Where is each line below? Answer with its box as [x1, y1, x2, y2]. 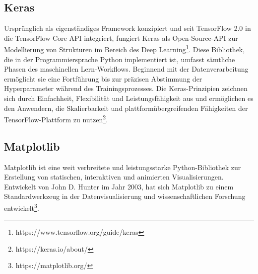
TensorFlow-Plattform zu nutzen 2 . [4, 113, 108, 124]
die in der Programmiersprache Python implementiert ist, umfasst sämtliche [4, 54, 235, 64]
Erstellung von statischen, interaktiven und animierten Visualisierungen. [4, 172, 224, 182]
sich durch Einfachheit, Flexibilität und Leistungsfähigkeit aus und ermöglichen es [4, 93, 254, 103]
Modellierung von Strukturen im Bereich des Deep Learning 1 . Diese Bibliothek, [4, 43, 245, 55]
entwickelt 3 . [4, 201, 39, 213]
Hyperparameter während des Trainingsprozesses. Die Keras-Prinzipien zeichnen [4, 83, 248, 93]
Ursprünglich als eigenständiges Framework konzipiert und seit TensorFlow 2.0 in [4, 23, 251, 33]
